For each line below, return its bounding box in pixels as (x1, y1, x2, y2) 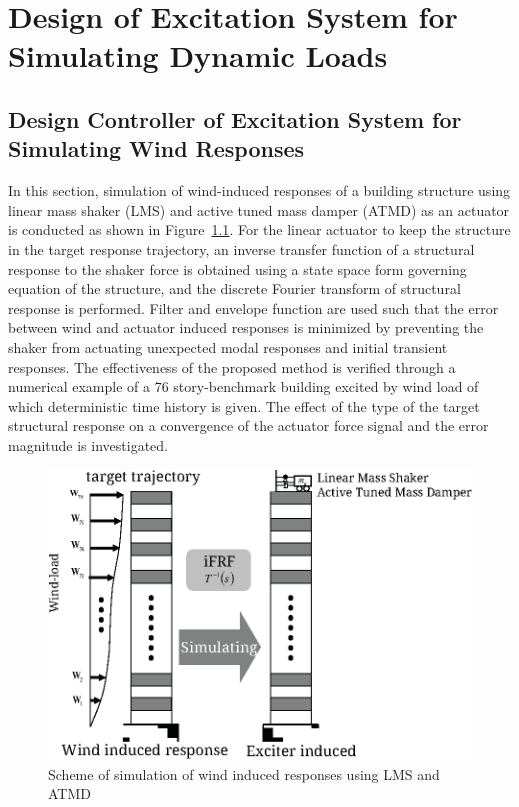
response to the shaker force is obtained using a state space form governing (8, 258, 467, 279)
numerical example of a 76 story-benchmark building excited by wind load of (8, 376, 479, 397)
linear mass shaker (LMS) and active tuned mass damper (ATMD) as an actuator (8, 199, 510, 220)
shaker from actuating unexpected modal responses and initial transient (8, 336, 448, 357)
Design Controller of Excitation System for (8, 103, 462, 134)
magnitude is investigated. (8, 434, 168, 455)
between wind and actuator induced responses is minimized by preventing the (8, 317, 484, 338)
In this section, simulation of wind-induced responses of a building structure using (8, 180, 511, 201)
